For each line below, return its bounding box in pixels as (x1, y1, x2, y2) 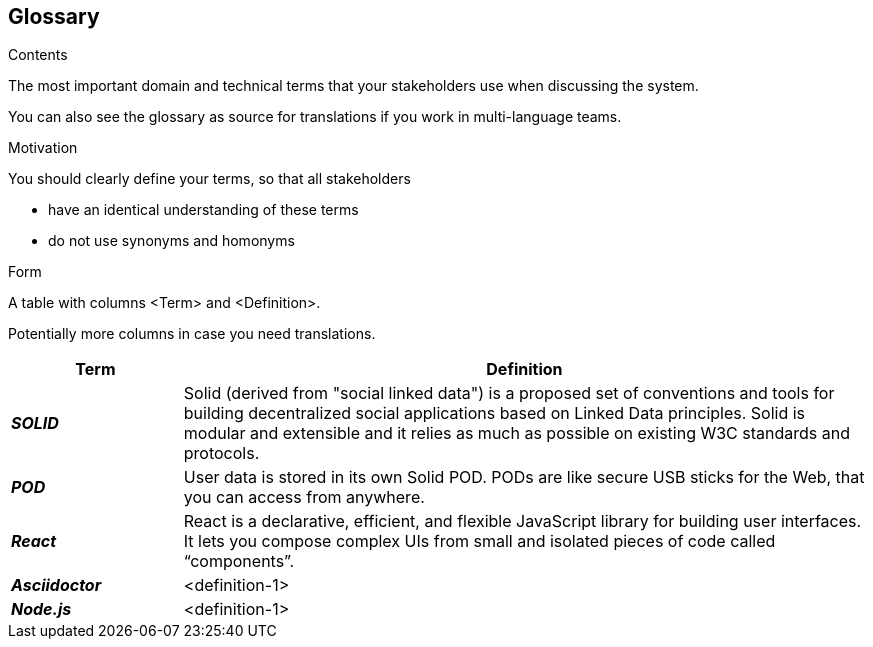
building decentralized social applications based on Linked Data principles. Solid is (183, 403, 806, 424)
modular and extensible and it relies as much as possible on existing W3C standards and (183, 423, 851, 444)
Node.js (11, 599, 72, 620)
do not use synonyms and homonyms (48, 232, 295, 250)
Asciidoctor (11, 575, 102, 596)
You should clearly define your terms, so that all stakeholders (8, 170, 411, 188)
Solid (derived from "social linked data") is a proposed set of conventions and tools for (183, 383, 835, 404)
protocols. (183, 443, 260, 464)
